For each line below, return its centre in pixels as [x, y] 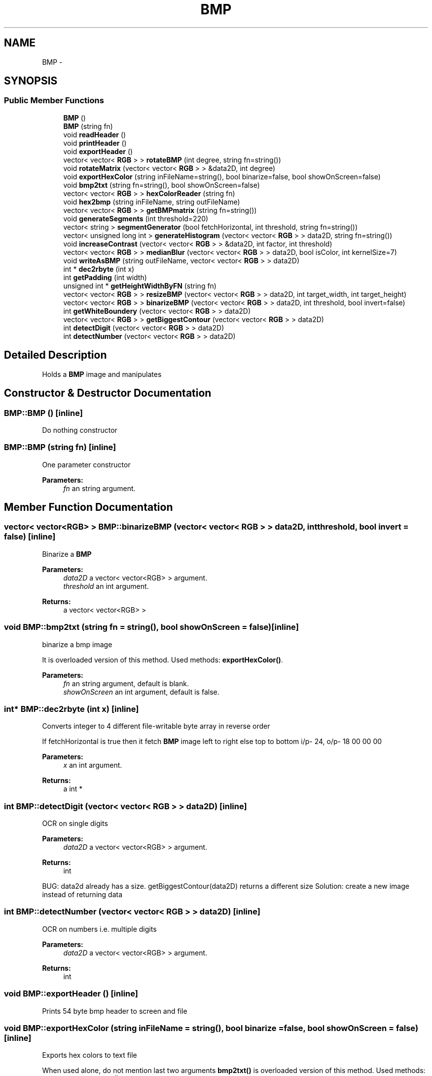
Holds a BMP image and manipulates [102, 374]
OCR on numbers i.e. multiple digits [99, 929]
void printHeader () [95, 143]
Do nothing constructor [80, 430]
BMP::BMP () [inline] [43, 413]
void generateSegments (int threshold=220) [136, 218]
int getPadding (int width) [105, 277]
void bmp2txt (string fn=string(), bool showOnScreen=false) [162, 185]
